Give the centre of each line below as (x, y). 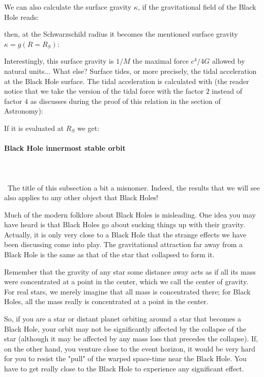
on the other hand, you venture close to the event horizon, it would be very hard (130, 348)
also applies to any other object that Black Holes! (81, 197)
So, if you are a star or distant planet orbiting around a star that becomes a (123, 319)
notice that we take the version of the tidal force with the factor (104, 91)
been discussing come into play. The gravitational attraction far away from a (123, 244)
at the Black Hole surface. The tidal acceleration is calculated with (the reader (127, 81)
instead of (227, 91)
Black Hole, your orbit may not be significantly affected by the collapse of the (125, 328)
